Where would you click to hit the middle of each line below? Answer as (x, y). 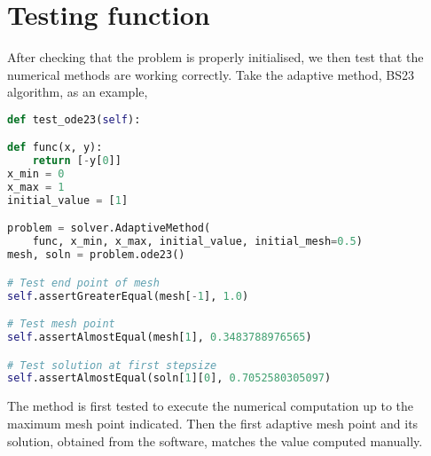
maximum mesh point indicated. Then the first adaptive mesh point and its (213, 423)
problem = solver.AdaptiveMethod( (109, 228)
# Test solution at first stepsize (112, 365)
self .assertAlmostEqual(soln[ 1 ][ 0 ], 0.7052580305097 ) (169, 378)
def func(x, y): (55, 148)
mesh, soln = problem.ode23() (96, 255)
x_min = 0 (36, 174)
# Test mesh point (61, 324)
